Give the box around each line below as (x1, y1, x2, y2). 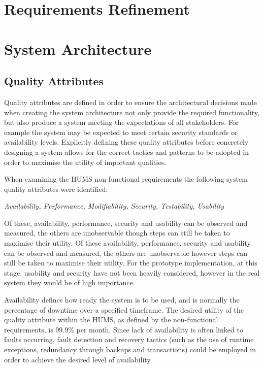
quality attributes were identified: (4, 183, 108, 194)
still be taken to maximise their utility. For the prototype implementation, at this (4, 257, 257, 268)
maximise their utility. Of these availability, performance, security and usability (4, 238, 251, 248)
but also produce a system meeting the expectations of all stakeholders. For (4, 117, 239, 127)
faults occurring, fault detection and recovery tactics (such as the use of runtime (4, 334, 254, 345)
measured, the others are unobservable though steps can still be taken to (4, 227, 230, 238)
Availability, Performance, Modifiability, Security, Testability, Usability (4, 200, 224, 211)
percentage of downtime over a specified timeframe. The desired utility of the (4, 304, 244, 315)
